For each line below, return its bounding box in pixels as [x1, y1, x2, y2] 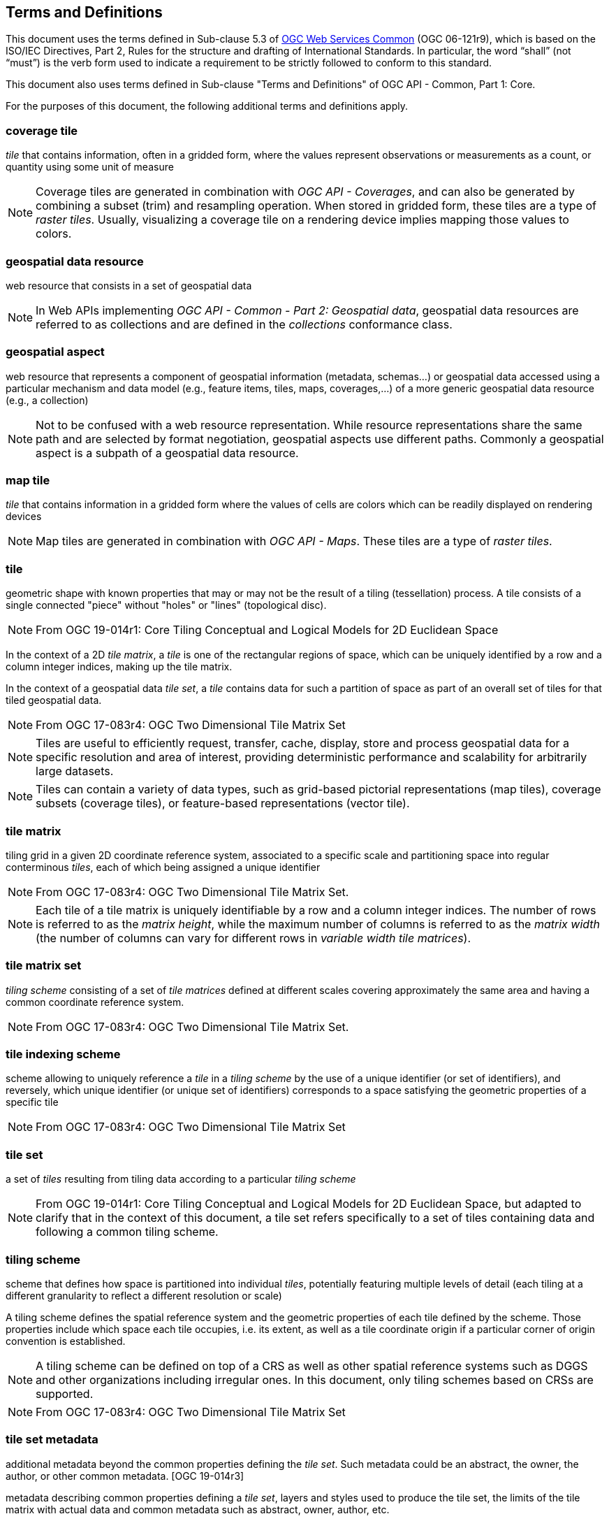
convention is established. [6, 1334, 126, 1347]
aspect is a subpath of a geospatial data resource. [36, 445, 299, 460]
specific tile [6, 1096, 59, 1109]
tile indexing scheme [6, 1047, 121, 1062]
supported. [36, 1386, 94, 1401]
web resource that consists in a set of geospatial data [6, 279, 252, 291]
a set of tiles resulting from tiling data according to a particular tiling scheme [6, 1173, 356, 1185]
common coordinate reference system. [6, 995, 184, 1008]
